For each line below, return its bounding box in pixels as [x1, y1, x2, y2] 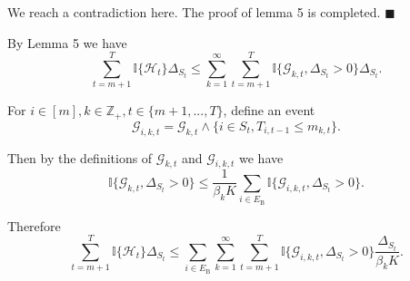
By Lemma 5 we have [7, 33, 127, 52]
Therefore [7, 216, 61, 235]
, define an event [223, 101, 315, 120]
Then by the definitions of [7, 148, 153, 167]
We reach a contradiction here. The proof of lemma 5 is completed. [7, 3, 381, 21]
